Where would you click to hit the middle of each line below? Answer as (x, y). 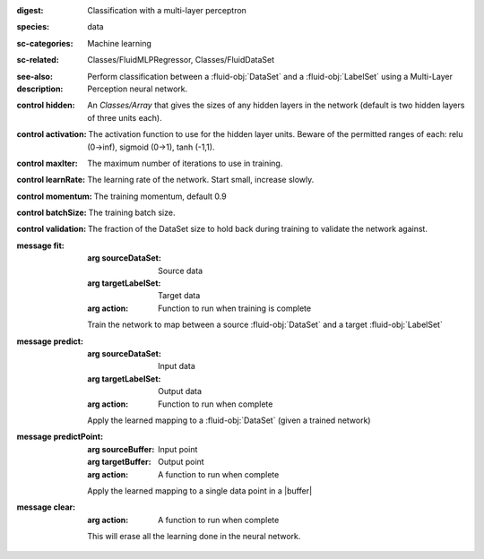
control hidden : (46, 105)
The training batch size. (132, 213)
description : (40, 89)
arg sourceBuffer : (121, 449)
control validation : (52, 229)
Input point (178, 449)
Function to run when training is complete (235, 308)
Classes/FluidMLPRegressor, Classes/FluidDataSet (181, 60)
